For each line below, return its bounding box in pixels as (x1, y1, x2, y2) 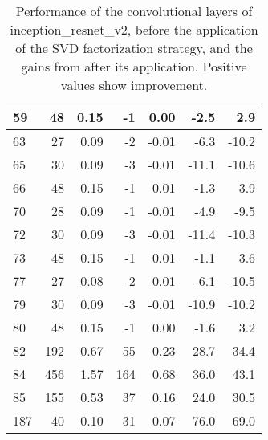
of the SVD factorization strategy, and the (15, 39, 253, 57)
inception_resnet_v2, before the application (10, 20, 258, 39)
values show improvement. (60, 75, 208, 94)
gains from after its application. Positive (21, 57, 247, 75)
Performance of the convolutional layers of (15, 2, 253, 20)
